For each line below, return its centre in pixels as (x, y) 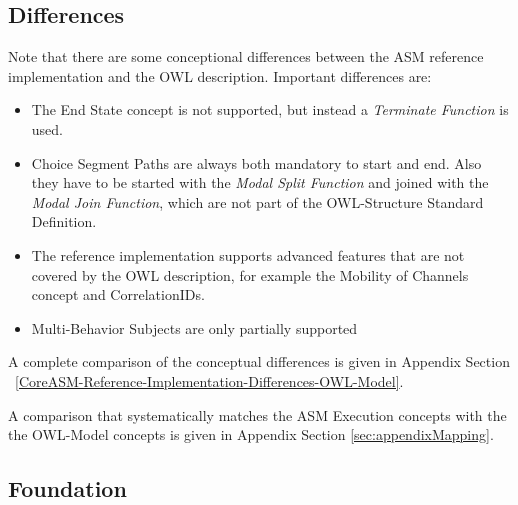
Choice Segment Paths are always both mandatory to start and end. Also (256, 162)
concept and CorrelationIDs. (118, 294)
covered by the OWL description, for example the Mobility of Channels (250, 274)
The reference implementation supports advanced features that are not (248, 254)
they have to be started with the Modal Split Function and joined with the (260, 182)
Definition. (64, 221)
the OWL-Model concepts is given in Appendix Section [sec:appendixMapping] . (251, 434)
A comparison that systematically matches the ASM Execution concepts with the (257, 414)
